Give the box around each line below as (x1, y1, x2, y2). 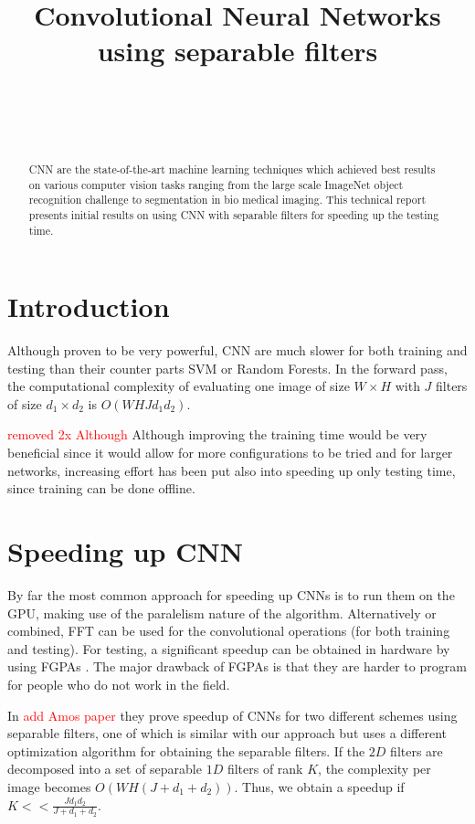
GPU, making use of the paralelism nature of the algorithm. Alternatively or (7, 603, 437, 622)
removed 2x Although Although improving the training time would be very (7, 425, 427, 444)
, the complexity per (318, 759, 431, 778)
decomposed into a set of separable (7, 759, 202, 778)
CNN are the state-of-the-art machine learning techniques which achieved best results (28, 161, 436, 176)
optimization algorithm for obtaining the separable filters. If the (7, 741, 365, 760)
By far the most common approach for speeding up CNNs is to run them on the (7, 585, 455, 604)
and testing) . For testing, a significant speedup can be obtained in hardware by (7, 639, 450, 658)
